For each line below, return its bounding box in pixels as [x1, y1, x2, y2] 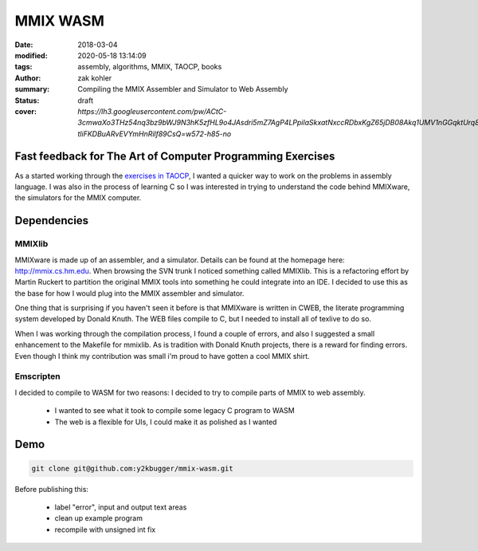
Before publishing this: [14, 484, 89, 494]
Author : [14, 73, 41, 83]
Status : [14, 96, 40, 105]
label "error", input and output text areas [54, 502, 187, 512]
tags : [14, 62, 33, 72]
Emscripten [14, 371, 61, 382]
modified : [14, 50, 48, 60]
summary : [14, 85, 50, 94]
